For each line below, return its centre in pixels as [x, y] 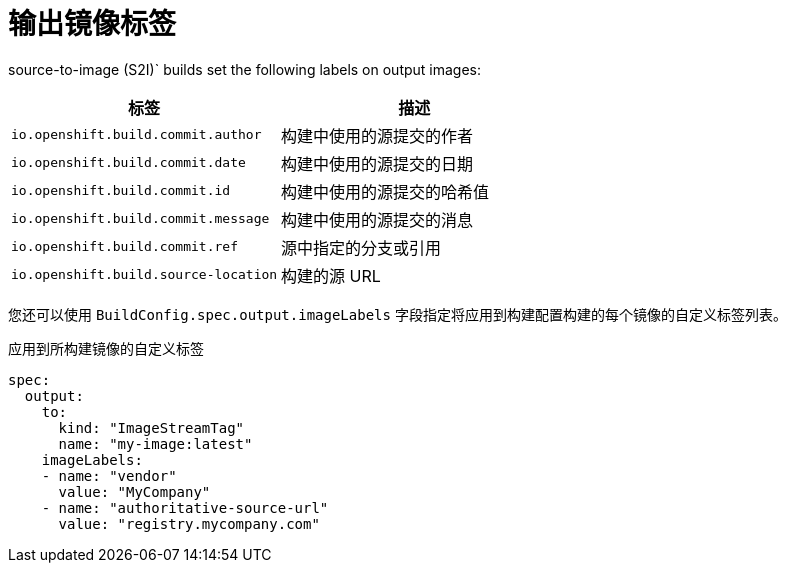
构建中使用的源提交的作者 [377, 135]
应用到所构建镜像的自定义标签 [106, 348]
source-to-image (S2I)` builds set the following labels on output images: [245, 69]
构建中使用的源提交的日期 [377, 163]
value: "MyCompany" [134, 491]
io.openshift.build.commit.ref [124, 247]
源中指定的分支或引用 [361, 247]
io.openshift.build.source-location [144, 275]
